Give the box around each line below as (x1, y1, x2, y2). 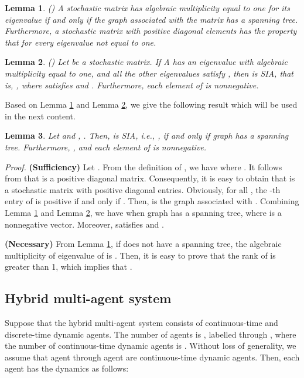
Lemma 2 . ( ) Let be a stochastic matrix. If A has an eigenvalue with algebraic (5, 56, 288, 68)
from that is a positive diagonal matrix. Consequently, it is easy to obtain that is (5, 172, 295, 184)
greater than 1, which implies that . (5, 260, 132, 273)
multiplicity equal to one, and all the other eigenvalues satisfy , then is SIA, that (5, 67, 294, 79)
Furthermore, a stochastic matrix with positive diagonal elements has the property (5, 25, 297, 37)
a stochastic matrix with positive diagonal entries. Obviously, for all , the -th (5, 183, 281, 195)
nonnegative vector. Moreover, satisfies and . (5, 218, 164, 230)
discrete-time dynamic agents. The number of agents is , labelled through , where (5, 328, 296, 340)
